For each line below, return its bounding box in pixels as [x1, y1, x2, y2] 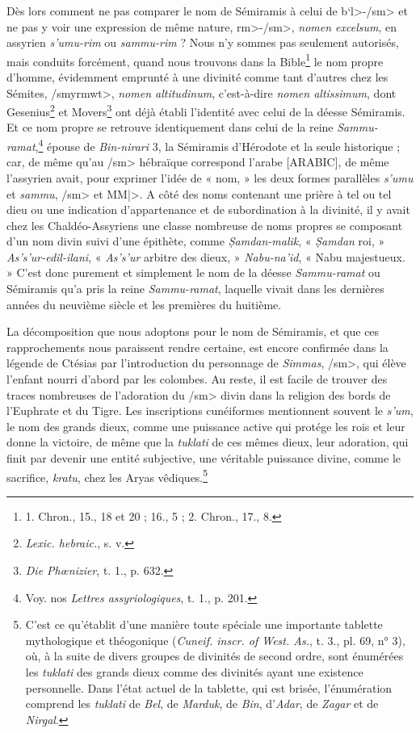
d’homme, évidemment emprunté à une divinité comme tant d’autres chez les [6, 69, 388, 86]
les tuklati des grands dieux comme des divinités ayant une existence [25, 664, 363, 680]
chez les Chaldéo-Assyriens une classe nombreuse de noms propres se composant [6, 216, 403, 233]
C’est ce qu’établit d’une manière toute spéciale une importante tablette [25, 616, 383, 633]
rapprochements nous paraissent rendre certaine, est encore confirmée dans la [6, 338, 388, 355]
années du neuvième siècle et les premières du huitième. [6, 295, 282, 312]
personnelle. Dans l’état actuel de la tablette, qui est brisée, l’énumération [25, 679, 393, 696]
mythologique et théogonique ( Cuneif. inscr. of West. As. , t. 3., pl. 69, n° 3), [25, 631, 405, 648]
